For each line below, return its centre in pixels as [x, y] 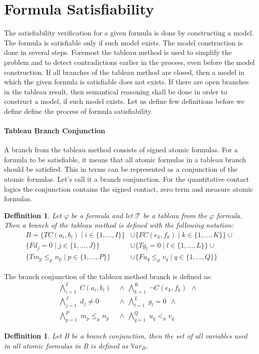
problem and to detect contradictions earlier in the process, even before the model [129, 62]
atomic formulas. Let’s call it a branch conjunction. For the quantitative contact [127, 179]
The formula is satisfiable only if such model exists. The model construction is [124, 42]
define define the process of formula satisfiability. [78, 111]
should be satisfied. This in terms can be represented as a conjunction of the [121, 169]
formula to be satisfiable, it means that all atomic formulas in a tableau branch [125, 159]
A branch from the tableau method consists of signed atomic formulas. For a [121, 150]
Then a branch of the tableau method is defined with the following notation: [119, 225]
